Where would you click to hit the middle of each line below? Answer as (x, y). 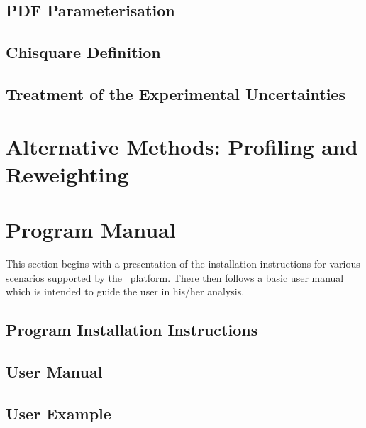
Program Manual (91, 230)
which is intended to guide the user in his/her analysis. (125, 291)
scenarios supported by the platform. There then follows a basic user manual (175, 277)
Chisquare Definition (83, 52)
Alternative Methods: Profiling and (182, 146)
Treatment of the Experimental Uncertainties (176, 93)
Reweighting (67, 174)
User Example (59, 413)
